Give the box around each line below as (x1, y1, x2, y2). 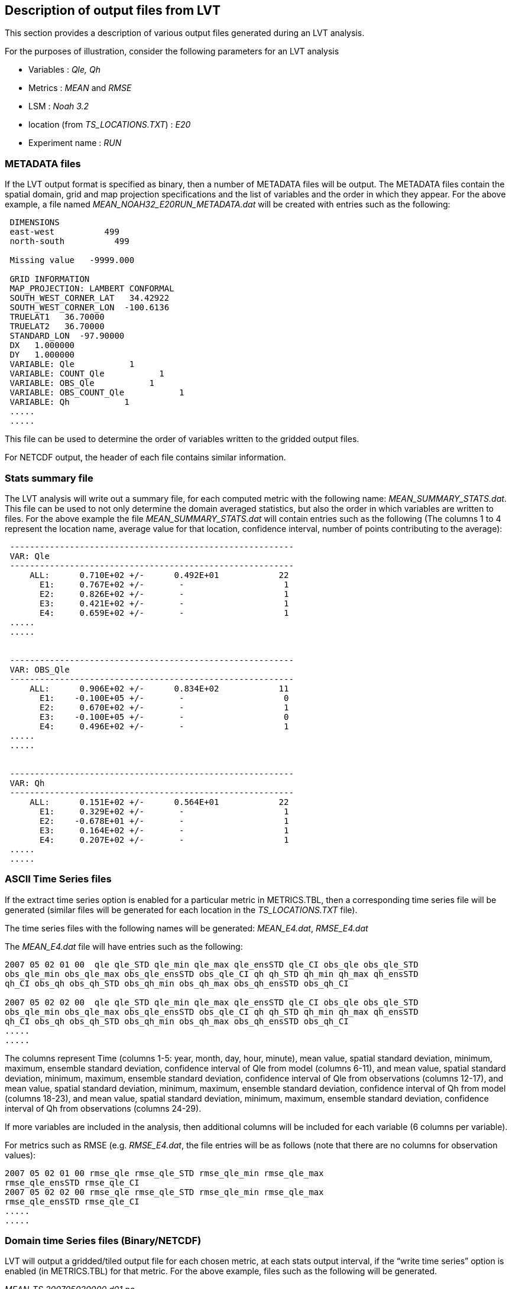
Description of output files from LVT (5, 3, 221, 18)
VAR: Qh (9, 778, 45, 788)
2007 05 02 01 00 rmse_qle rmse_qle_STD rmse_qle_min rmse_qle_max (5, 1168, 324, 1178)
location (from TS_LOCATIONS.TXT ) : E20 (28, 119, 191, 130)
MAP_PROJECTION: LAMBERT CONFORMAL (9, 284, 174, 294)
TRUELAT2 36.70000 (9, 322, 105, 332)
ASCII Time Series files (5, 873, 112, 885)
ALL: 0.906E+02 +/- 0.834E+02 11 (30, 683, 289, 693)
